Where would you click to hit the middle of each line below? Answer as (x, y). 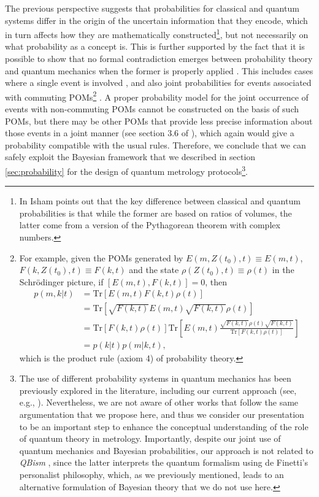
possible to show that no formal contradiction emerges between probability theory (159, 59)
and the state (154, 270)
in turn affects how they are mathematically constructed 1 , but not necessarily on (157, 33)
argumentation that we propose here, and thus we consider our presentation (162, 414)
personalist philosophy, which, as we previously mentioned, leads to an (152, 474)
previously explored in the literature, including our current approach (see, (158, 390)
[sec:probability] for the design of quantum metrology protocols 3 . (126, 170)
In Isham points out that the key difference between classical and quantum (160, 201)
